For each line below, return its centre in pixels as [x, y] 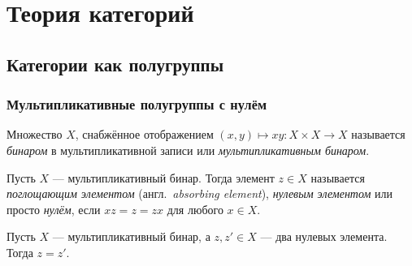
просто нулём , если [54, 209]
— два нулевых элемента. [324, 236]
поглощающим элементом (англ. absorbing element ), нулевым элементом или [200, 193]
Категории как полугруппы [115, 64]
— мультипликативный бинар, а [131, 236]
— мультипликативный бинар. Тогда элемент [163, 177]
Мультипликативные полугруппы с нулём [137, 104]
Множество [35, 134]
